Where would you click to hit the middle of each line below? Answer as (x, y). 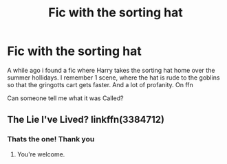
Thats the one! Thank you (51, 139)
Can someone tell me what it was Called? (65, 98)
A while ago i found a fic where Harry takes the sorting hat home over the (111, 70)
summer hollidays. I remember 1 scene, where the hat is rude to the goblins (113, 78)
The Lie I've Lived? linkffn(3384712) (86, 120)
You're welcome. (41, 154)
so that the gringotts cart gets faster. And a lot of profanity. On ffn (100, 84)
